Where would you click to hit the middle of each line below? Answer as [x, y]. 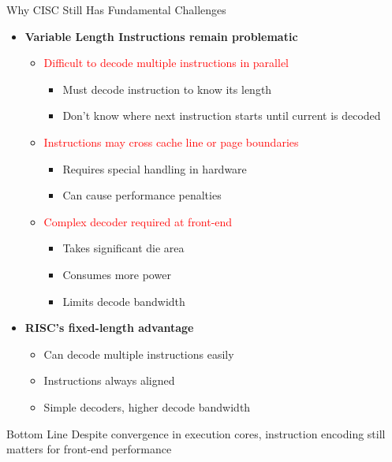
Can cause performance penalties [142, 195]
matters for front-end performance [89, 449]
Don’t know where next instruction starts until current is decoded [222, 115]
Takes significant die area [123, 248]
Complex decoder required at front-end [138, 221]
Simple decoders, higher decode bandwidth [147, 406]
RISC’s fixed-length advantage [109, 328]
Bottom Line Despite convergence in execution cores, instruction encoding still [196, 433]
